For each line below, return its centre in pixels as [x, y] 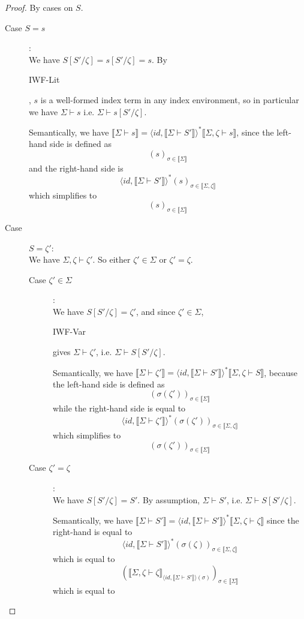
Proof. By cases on [39, 7]
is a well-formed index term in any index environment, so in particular [170, 99]
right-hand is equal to [93, 532]
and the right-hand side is [76, 168]
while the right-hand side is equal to [119, 408]
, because [281, 372]
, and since [156, 311]
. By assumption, [169, 499]
